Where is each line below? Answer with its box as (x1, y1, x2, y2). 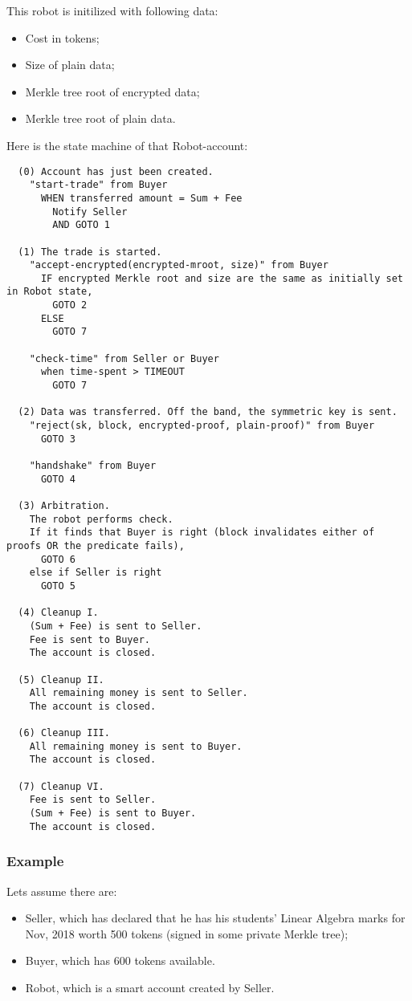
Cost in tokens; (25, 29, 100, 46)
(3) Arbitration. (18, 499, 110, 511)
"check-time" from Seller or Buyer (29, 352, 219, 364)
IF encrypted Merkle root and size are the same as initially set (40, 272, 403, 284)
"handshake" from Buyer (29, 460, 157, 471)
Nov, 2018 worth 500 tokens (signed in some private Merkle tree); (25, 925, 349, 942)
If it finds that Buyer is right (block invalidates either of (29, 527, 375, 539)
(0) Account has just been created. (18, 165, 214, 177)
